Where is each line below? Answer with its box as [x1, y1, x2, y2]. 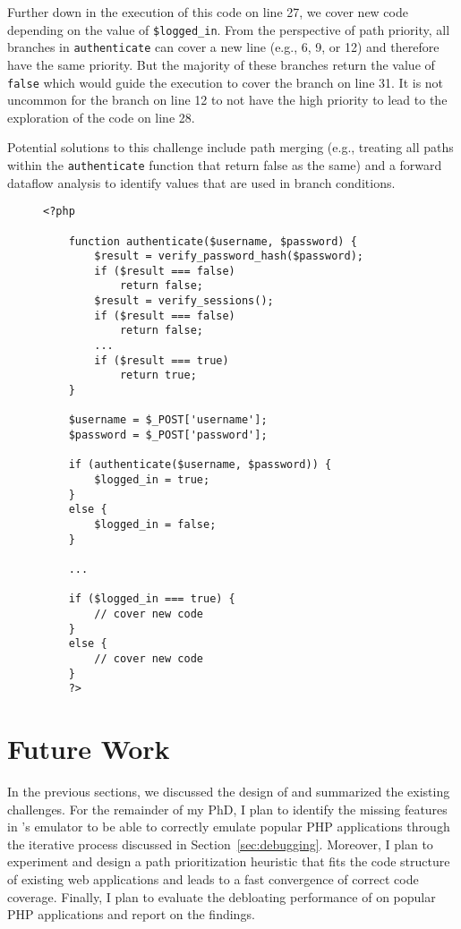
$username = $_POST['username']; [68, 413, 268, 427]
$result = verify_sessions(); [94, 294, 274, 308]
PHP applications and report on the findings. [7, 905, 255, 924]
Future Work [7, 730, 170, 767]
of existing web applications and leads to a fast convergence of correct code [7, 869, 419, 888]
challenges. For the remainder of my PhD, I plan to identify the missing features [7, 799, 448, 818]
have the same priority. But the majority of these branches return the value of [7, 55, 435, 73]
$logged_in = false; [94, 517, 217, 531]
